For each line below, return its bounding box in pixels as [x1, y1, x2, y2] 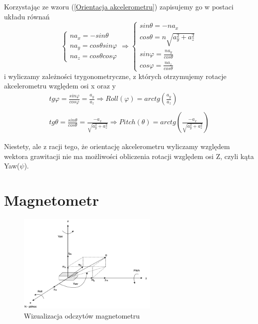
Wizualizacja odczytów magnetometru [24, 310, 140, 321]
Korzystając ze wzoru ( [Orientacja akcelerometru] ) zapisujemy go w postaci [4, 1, 234, 11]
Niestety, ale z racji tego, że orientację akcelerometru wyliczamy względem [4, 141, 230, 152]
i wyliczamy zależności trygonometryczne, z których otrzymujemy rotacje [4, 71, 227, 81]
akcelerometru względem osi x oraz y [4, 81, 116, 91]
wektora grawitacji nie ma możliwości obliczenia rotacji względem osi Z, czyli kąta [4, 151, 254, 161]
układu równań [4, 11, 50, 21]
